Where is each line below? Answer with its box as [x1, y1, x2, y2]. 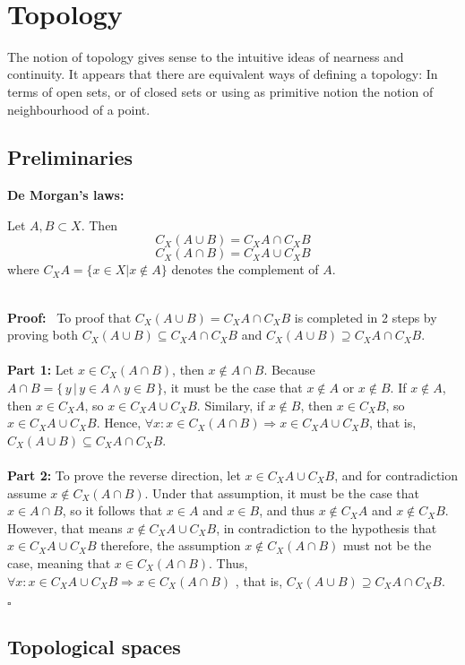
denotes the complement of [171, 260, 319, 279]
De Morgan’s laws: [7, 186, 125, 204]
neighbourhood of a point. [7, 99, 151, 118]
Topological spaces [7, 632, 181, 660]
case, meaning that [7, 553, 111, 572]
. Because [263, 360, 315, 379]
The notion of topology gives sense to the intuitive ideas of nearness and [7, 47, 404, 65]
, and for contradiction [334, 466, 459, 485]
